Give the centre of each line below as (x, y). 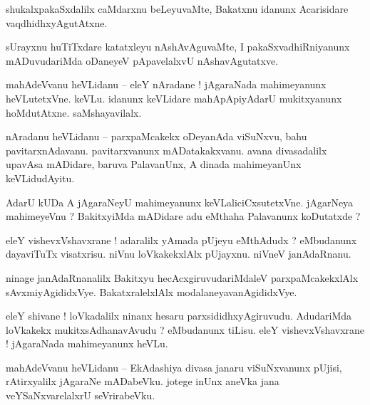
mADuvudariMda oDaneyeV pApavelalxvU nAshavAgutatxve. (142, 60)
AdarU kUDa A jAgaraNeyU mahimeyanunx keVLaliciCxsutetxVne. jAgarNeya (180, 202)
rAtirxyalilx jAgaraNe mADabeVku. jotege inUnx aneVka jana (143, 381)
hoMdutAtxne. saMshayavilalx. (74, 112)
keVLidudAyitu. (40, 178)
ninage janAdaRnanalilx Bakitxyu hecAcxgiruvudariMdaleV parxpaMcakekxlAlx (182, 277)
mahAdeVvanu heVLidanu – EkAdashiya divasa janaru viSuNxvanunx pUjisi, (174, 367)
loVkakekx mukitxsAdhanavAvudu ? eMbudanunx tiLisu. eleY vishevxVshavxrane (185, 329)
